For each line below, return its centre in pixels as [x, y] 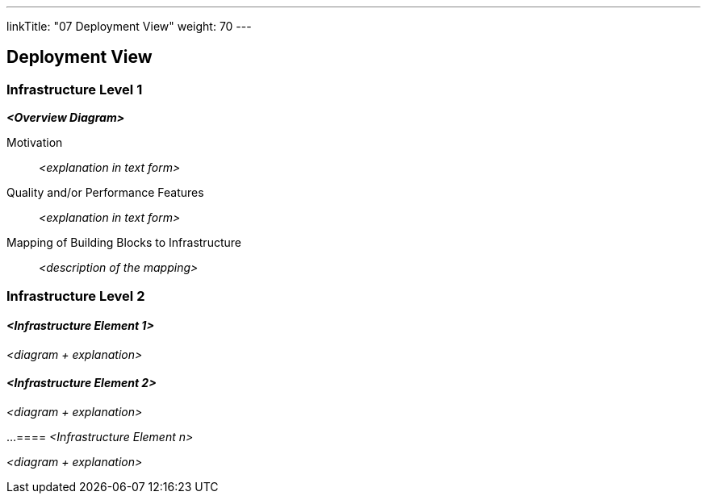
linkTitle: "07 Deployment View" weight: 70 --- [129, 26]
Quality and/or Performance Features [105, 193]
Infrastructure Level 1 [75, 89]
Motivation [35, 143]
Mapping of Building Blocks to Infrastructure [124, 243]
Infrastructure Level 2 [76, 296]
